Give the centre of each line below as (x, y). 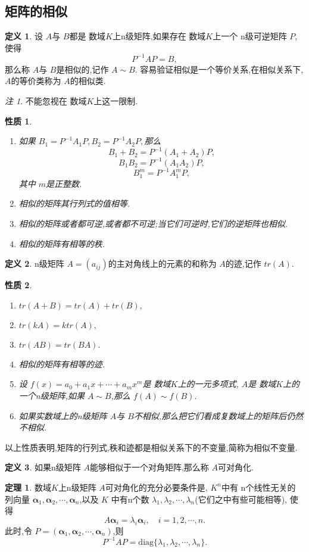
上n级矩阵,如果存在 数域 (159, 36)
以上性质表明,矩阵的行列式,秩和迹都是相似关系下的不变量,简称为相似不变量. (151, 447)
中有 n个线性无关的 (258, 487)
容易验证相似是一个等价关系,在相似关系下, (222, 69)
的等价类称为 (36, 81)
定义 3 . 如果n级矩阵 (43, 467)
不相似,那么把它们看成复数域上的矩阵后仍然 (219, 415)
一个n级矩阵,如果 (51, 395)
